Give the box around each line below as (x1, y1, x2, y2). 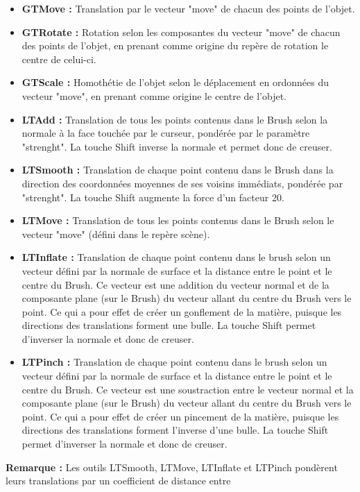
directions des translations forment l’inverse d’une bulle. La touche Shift (22, 423, 329, 437)
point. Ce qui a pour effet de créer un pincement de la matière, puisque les (22, 409, 339, 423)
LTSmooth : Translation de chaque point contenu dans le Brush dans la (22, 162, 334, 177)
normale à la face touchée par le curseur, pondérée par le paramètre (22, 126, 310, 140)
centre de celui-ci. (22, 51, 96, 66)
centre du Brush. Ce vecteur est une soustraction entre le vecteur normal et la (22, 382, 354, 396)
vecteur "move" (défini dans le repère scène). (22, 226, 210, 241)
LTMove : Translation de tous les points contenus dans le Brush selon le (22, 213, 334, 228)
